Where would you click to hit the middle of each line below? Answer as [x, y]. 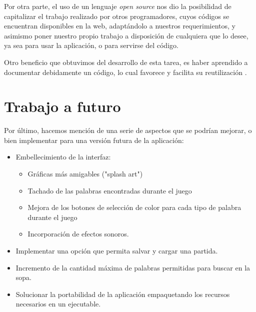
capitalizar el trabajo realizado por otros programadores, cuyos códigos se [117, 16]
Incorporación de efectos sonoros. [78, 234]
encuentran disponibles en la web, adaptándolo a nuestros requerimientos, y [120, 26]
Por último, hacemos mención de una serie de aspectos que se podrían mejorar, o [128, 130]
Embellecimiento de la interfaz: [63, 157]
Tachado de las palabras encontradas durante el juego [110, 190]
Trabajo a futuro [62, 106]
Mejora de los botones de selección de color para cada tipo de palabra [134, 207]
